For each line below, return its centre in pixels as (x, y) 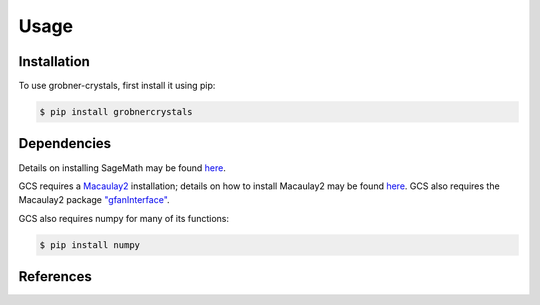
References (55, 276)
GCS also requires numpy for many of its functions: (124, 218)
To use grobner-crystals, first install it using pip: (117, 86)
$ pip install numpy (89, 244)
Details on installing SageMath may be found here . (122, 167)
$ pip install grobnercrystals (116, 112)
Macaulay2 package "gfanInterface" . (94, 200)
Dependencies (65, 143)
